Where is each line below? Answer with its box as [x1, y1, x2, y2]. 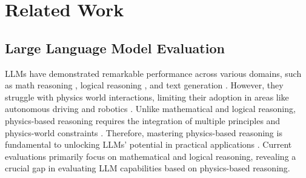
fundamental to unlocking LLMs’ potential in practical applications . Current [5, 138, 292, 151]
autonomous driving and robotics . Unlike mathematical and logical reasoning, [5, 102, 296, 115]
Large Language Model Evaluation [5, 38, 225, 57]
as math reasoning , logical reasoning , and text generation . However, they [5, 79, 284, 91]
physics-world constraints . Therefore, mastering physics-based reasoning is [5, 126, 282, 139]
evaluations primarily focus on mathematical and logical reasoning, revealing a [5, 150, 296, 162]
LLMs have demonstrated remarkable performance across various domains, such [5, 67, 302, 79]
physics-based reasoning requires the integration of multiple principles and [5, 114, 281, 127]
